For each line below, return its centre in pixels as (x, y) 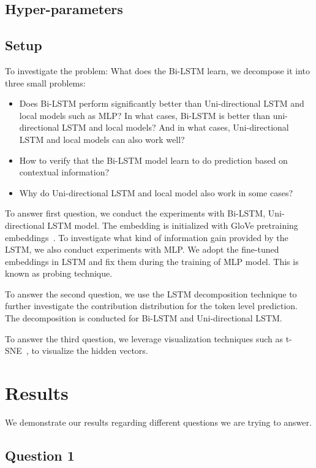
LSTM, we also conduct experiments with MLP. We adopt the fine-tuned (142, 249)
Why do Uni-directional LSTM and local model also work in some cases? (156, 192)
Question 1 (40, 455)
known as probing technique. (59, 273)
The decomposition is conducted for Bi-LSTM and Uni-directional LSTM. (144, 318)
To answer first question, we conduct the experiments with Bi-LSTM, (135, 213)
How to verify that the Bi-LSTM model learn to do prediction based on (153, 160)
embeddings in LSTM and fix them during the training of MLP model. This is (152, 261)
